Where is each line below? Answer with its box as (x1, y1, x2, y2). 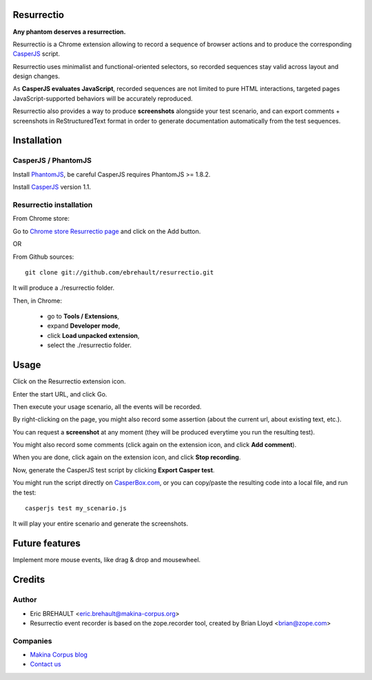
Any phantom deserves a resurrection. (12, 28, 126, 36)
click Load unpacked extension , (47, 331, 140, 339)
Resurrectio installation (12, 200, 93, 210)
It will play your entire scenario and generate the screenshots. (12, 519, 189, 528)
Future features (12, 538, 81, 550)
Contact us (30, 660, 61, 668)
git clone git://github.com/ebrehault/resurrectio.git (25, 268, 214, 276)
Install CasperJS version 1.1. (12, 183, 91, 191)
